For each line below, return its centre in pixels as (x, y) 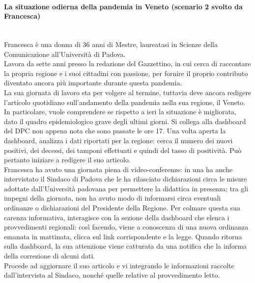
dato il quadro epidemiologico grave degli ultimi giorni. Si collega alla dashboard (125, 121)
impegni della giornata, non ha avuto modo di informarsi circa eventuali (113, 198)
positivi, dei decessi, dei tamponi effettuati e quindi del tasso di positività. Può (123, 150)
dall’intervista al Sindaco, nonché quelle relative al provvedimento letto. (112, 275)
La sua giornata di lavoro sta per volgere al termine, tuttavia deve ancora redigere (128, 92)
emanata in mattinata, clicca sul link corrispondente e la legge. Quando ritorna (123, 236)
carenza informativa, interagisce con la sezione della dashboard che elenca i (117, 217)
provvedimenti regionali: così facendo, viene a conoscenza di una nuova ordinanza (126, 227)
